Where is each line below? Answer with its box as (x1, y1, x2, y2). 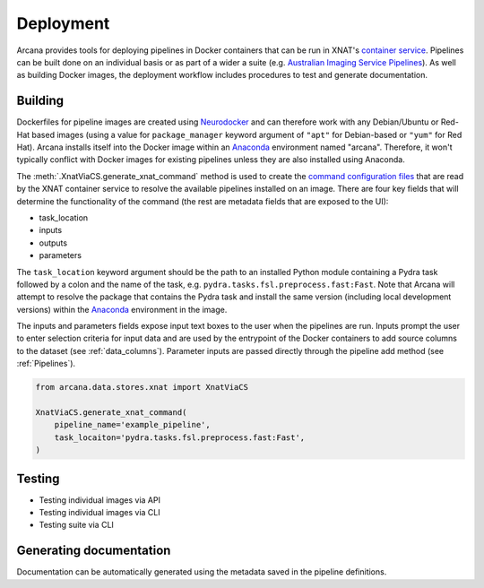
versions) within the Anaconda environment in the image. (16, 304, 228, 315)
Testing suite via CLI (39, 520, 114, 531)
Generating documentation (16, 543, 171, 558)
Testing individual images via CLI (39, 507, 160, 518)
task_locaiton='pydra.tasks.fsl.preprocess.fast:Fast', (54, 432, 306, 443)
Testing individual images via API (39, 494, 161, 506)
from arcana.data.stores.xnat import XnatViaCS (35, 382, 248, 393)
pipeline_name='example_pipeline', (54, 419, 211, 430)
